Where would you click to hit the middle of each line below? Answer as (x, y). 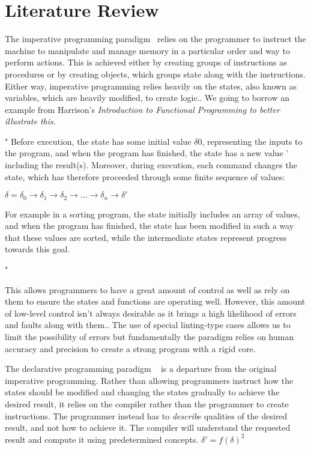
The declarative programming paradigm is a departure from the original (141, 369)
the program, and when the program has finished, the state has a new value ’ (147, 153)
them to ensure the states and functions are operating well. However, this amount (155, 301)
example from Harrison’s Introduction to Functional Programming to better (142, 109)
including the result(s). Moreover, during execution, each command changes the (151, 165)
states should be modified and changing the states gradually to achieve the (142, 392)
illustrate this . (30, 121)
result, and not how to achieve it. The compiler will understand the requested (148, 427)
